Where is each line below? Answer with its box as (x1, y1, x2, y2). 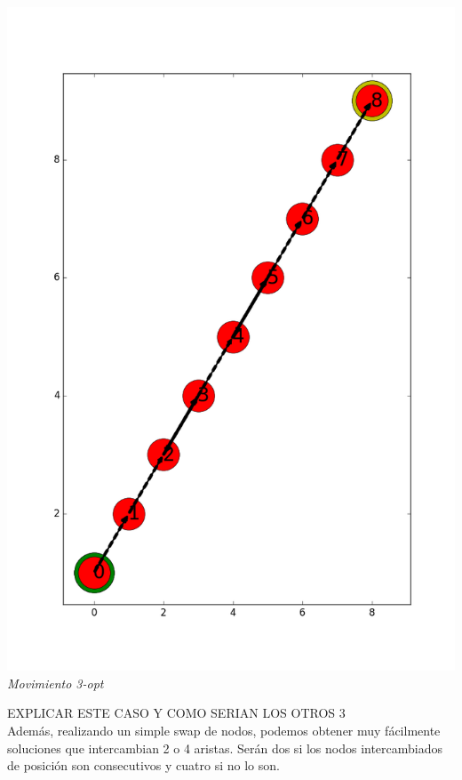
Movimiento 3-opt (7, 673, 104, 692)
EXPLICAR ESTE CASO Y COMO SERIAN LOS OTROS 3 (7, 704, 346, 722)
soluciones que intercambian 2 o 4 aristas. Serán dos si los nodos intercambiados (7, 738, 443, 757)
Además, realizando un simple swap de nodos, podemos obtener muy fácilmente (7, 720, 441, 739)
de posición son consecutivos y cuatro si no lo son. (7, 756, 280, 775)
